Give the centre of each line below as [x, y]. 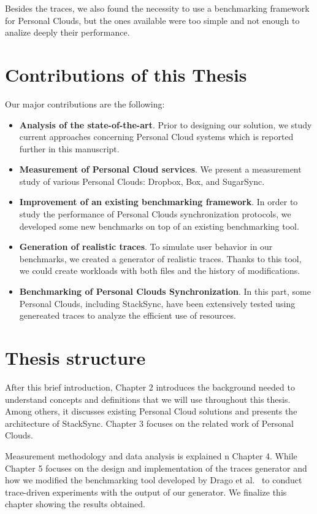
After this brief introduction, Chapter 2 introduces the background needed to [150, 387]
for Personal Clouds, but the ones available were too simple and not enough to [152, 20]
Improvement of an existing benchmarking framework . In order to [158, 202]
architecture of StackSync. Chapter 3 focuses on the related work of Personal [149, 423]
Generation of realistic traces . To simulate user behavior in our [146, 247]
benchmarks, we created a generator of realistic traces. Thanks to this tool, [160, 258]
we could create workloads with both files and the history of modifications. [160, 271]
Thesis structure [75, 357]
